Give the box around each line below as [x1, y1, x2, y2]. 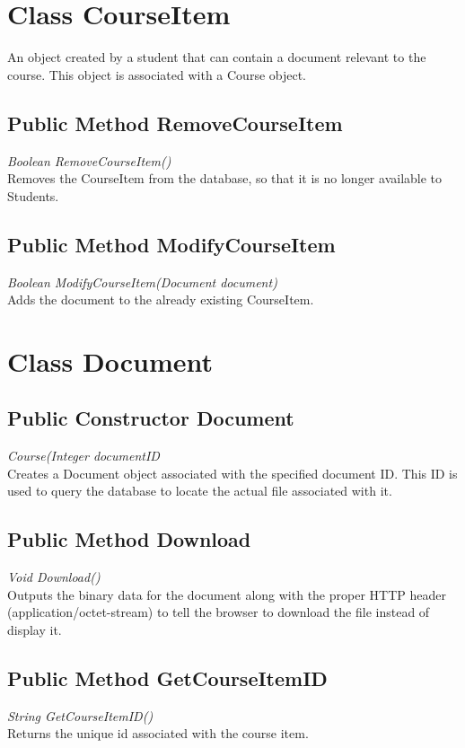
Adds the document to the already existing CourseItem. [7, 290, 314, 309]
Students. [7, 186, 59, 205]
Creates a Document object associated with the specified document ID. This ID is [7, 463, 458, 482]
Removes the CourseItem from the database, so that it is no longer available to [7, 169, 443, 188]
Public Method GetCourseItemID [7, 664, 328, 692]
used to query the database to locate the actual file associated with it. [7, 481, 392, 500]
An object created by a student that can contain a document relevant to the [7, 48, 426, 66]
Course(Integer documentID [7, 446, 160, 465]
